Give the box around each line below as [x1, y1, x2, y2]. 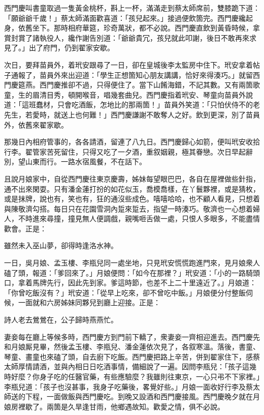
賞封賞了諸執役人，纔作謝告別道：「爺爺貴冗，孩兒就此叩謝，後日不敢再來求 [4, 32, 256, 43]
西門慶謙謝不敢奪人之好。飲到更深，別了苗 [110, 109, 253, 120]
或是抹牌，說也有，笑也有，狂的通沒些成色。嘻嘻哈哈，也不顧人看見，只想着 [4, 193, 260, 204]
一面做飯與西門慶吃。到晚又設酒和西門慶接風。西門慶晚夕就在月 [46, 391, 260, 402]
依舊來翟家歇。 [18, 119, 68, 130]
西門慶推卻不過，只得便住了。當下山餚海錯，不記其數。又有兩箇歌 [39, 79, 260, 90]
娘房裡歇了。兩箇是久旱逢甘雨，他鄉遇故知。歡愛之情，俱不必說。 [4, 401, 224, 411]
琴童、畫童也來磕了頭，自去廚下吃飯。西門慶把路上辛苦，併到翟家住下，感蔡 [4, 351, 260, 362]
